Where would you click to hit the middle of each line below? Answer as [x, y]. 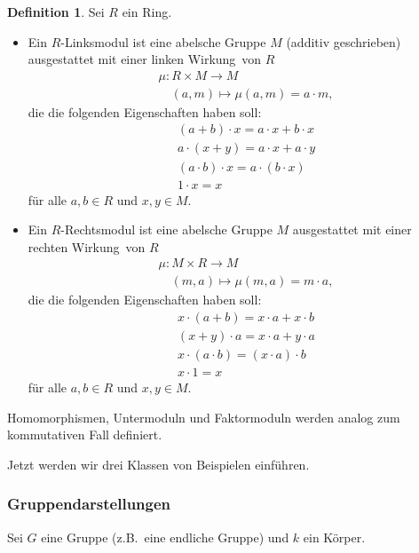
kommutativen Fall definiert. [85, 434]
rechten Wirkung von [87, 246]
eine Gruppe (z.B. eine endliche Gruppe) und [165, 537]
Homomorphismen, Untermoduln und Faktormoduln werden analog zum [204, 417]
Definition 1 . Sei [56, 12]
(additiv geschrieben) [344, 41]
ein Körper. [334, 537]
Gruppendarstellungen [89, 504]
